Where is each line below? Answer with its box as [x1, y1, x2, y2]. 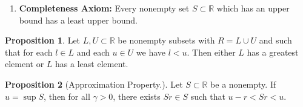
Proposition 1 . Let [5, 34, 81, 47]
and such [259, 34, 292, 47]
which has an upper [216, 2, 290, 14]
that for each [5, 45, 53, 58]
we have [136, 45, 166, 58]
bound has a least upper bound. [19, 13, 138, 26]
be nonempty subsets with [118, 34, 215, 47]
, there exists [113, 89, 161, 102]
